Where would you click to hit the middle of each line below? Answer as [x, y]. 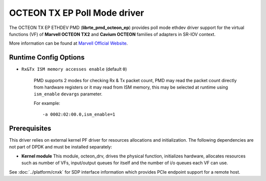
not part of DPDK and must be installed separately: [61, 147]
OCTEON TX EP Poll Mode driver [77, 13]
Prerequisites [30, 128]
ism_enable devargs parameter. [68, 94]
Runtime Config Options [47, 57]
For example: [47, 103]
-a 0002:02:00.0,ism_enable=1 [79, 115]
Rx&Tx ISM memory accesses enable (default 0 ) [74, 69]
